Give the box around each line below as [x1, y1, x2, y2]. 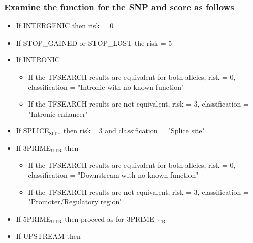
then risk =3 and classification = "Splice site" [63, 125, 205, 136]
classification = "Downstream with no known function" [28, 169, 199, 180]
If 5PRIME [16, 213, 51, 224]
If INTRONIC [16, 54, 60, 65]
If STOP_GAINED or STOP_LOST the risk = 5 [16, 37, 172, 48]
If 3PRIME [16, 142, 51, 153]
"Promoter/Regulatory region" [28, 196, 122, 207]
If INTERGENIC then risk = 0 [16, 20, 114, 31]
